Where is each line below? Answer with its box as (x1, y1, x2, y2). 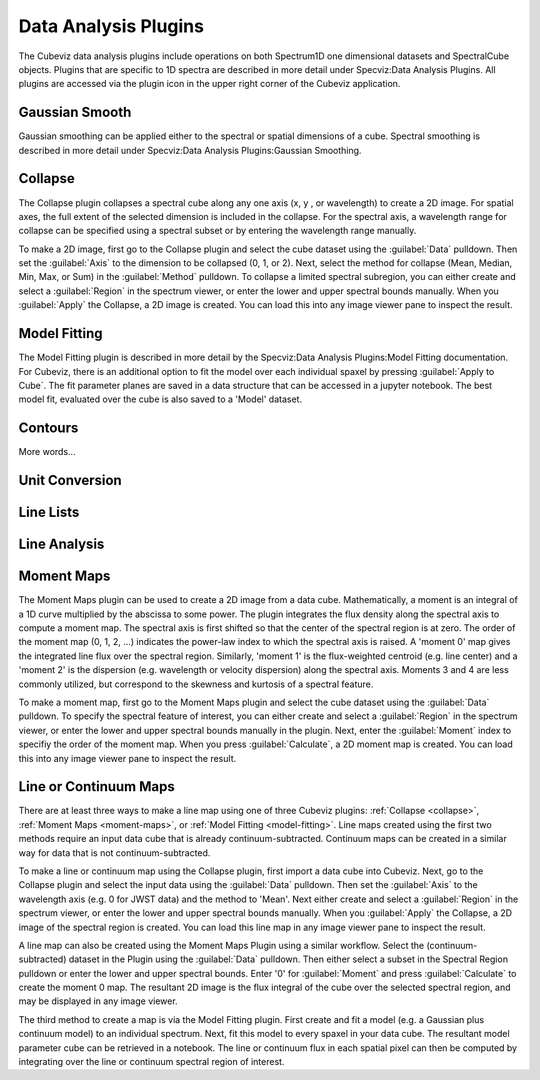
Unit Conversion (18, 472, 122, 489)
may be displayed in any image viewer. (18, 995, 179, 1007)
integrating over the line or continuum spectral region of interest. (18, 1056, 285, 1068)
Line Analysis (18, 536, 105, 553)
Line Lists (18, 504, 80, 521)
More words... (18, 446, 76, 458)
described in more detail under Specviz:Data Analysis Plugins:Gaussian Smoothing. (18, 144, 362, 156)
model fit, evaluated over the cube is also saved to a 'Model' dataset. (18, 393, 303, 405)
